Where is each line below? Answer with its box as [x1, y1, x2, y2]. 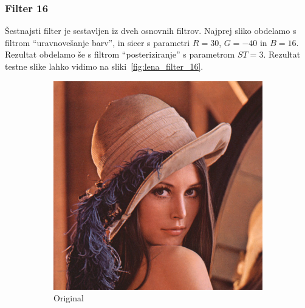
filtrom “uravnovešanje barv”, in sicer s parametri [5, 36, 190, 49]
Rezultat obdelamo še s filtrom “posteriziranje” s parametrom [5, 48, 235, 61]
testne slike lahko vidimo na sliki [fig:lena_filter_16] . [5, 60, 204, 72]
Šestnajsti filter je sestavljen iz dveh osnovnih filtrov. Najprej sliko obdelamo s [5, 24, 296, 37]
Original [53, 292, 84, 304]
